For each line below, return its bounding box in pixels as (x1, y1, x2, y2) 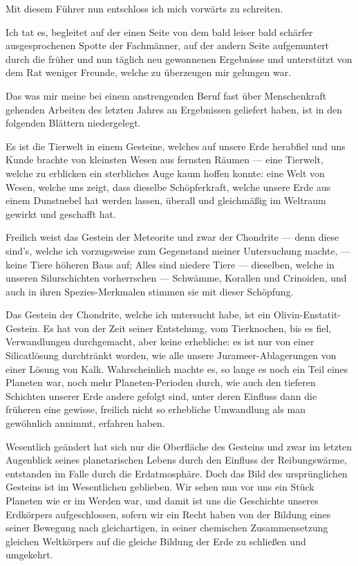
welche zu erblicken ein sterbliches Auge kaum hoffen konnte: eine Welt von (6, 165, 325, 180)
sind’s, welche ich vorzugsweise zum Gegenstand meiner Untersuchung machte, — (6, 243, 351, 257)
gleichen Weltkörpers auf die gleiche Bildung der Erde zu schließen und (6, 533, 306, 548)
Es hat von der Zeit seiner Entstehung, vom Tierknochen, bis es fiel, (43, 320, 332, 335)
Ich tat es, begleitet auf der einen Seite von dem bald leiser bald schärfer (6, 24, 313, 39)
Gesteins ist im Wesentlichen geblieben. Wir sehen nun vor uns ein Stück (6, 480, 314, 494)
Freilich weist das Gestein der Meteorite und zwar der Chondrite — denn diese (6, 230, 339, 244)
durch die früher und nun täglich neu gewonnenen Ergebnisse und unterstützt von (6, 51, 352, 66)
